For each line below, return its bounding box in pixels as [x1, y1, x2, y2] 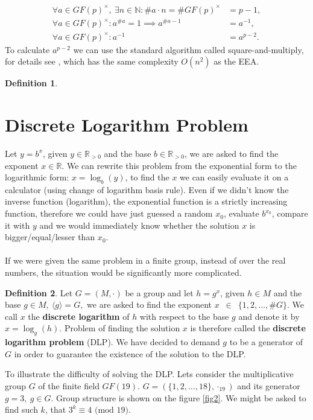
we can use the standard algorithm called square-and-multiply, [73, 43, 304, 56]
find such [5, 403, 38, 416]
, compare [271, 207, 308, 220]
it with [5, 218, 30, 231]
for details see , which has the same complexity [5, 55, 179, 68]
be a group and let [125, 286, 194, 299]
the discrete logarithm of [28, 310, 130, 322]
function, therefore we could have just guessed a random [5, 207, 213, 220]
